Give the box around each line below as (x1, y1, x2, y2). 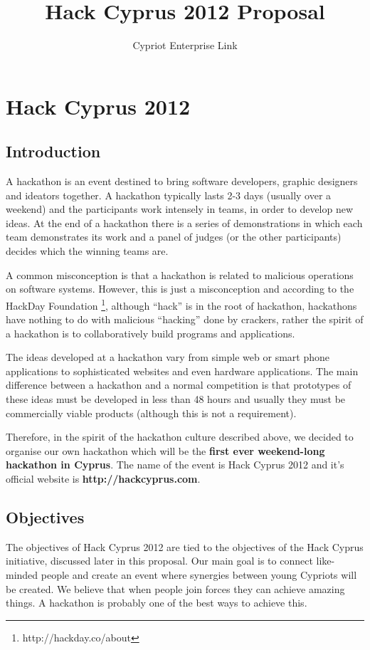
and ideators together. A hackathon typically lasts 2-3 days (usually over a (6, 187, 332, 202)
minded (6, 567, 38, 582)
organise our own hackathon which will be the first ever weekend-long (6, 443, 325, 458)
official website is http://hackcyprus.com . (6, 471, 201, 486)
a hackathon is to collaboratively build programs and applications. (6, 325, 295, 340)
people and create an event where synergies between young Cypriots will (41, 567, 357, 582)
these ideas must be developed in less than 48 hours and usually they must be (6, 392, 346, 407)
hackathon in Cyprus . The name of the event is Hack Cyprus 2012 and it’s (6, 457, 344, 472)
